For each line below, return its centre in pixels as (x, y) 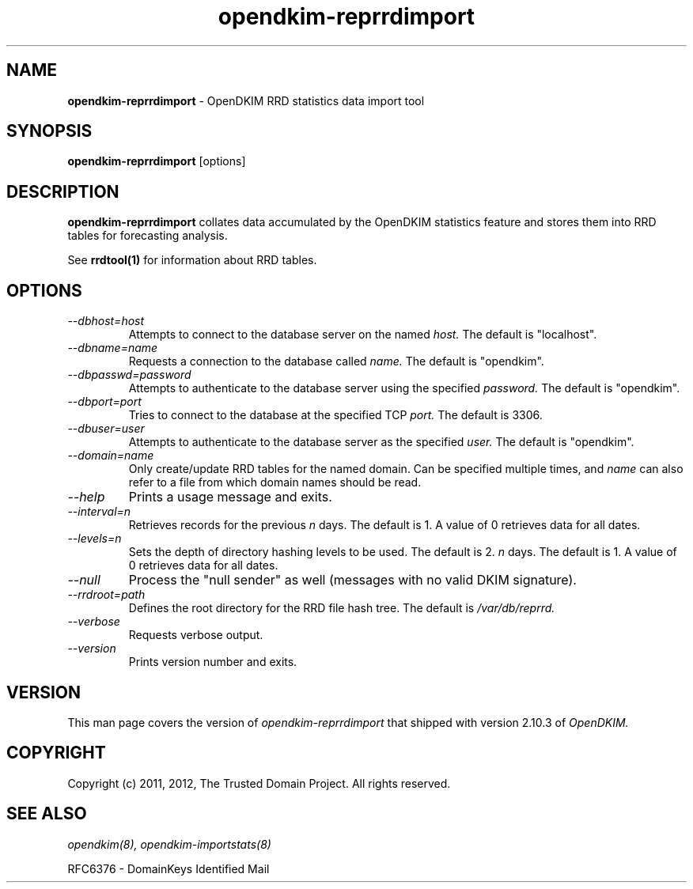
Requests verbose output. (196, 635)
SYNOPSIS (49, 131)
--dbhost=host (106, 321)
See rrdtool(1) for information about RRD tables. (192, 260)
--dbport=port (104, 402)
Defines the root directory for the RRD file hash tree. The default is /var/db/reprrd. (342, 608)
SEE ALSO (47, 814)
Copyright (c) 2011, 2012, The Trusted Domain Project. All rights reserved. (259, 783)
